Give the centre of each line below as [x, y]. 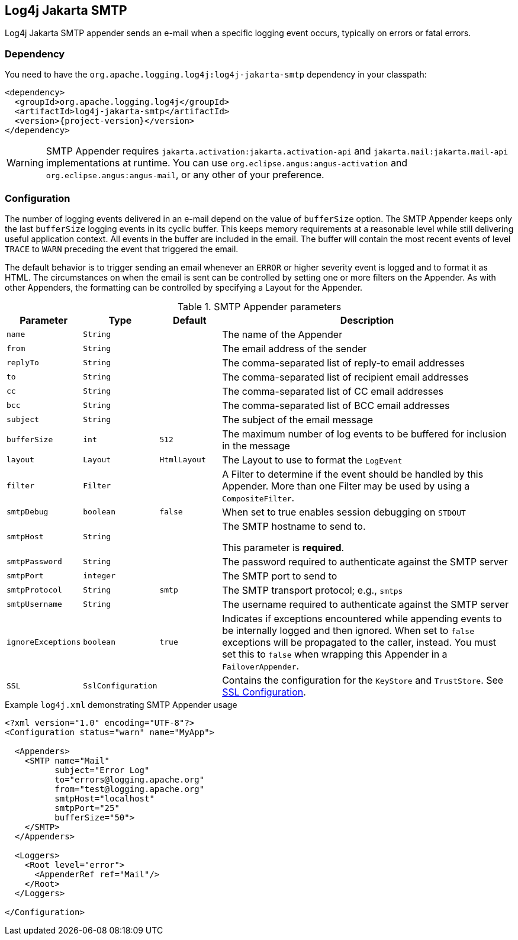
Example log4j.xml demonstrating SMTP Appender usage [121, 704]
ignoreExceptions [44, 642]
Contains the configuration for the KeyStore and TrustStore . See [363, 680]
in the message [256, 445]
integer [99, 576]
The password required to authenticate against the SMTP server [365, 561]
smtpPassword [34, 562]
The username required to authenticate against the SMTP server [366, 604]
